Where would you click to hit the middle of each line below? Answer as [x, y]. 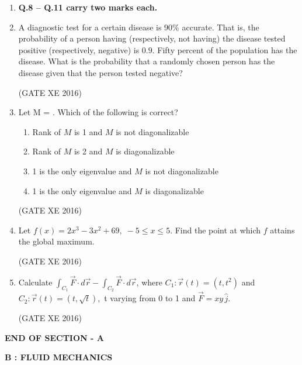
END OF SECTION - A [54, 337]
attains [282, 230]
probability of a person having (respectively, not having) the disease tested [152, 38]
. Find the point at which [216, 230]
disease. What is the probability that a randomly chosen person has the [147, 61]
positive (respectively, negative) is [79, 49]
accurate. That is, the [221, 27]
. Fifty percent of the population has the [225, 49]
